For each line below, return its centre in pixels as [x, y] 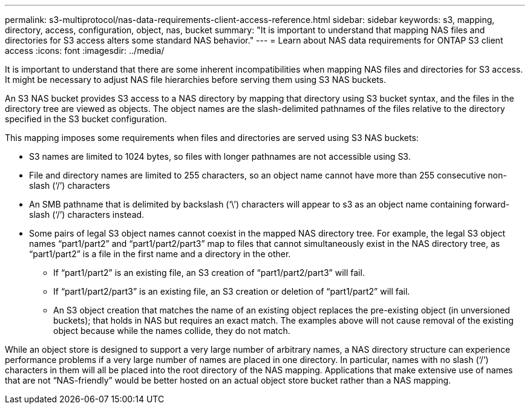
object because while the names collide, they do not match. [172, 331]
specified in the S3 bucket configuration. [86, 119]
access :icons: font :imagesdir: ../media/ [85, 51]
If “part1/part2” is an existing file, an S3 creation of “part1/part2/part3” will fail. [209, 273]
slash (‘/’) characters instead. [87, 214]
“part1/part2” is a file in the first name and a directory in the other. [160, 254]
